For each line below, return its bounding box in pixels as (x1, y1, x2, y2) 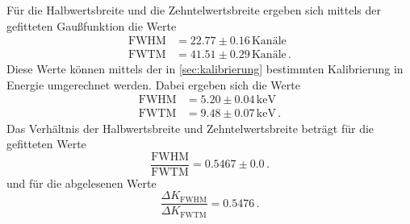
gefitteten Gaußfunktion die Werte (6, 17, 177, 34)
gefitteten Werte (6, 135, 86, 152)
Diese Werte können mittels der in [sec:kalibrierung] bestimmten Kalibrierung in (6, 60, 404, 77)
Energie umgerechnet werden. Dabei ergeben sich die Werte (6, 76, 300, 93)
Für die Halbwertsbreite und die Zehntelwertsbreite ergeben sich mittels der (6, 2, 382, 18)
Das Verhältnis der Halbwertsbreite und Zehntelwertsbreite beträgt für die (6, 119, 374, 136)
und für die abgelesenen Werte (6, 174, 157, 191)
